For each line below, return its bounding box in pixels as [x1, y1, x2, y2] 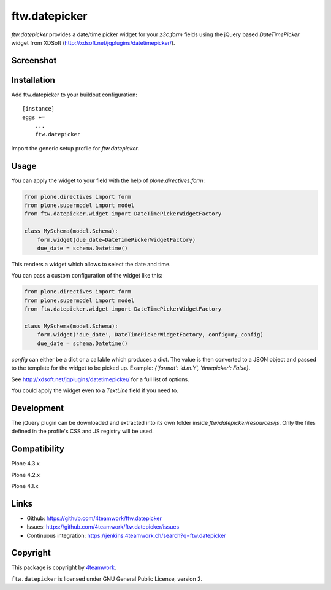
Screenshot [11, 55, 57, 66]
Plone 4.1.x [11, 482, 39, 489]
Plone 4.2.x [11, 471, 40, 478]
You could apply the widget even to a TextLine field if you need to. [11, 387, 179, 394]
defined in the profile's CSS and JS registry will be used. [11, 427, 154, 435]
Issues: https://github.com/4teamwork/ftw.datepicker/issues [26, 523, 180, 530]
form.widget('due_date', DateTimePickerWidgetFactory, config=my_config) [37, 332, 264, 338]
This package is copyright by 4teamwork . [11, 564, 116, 571]
